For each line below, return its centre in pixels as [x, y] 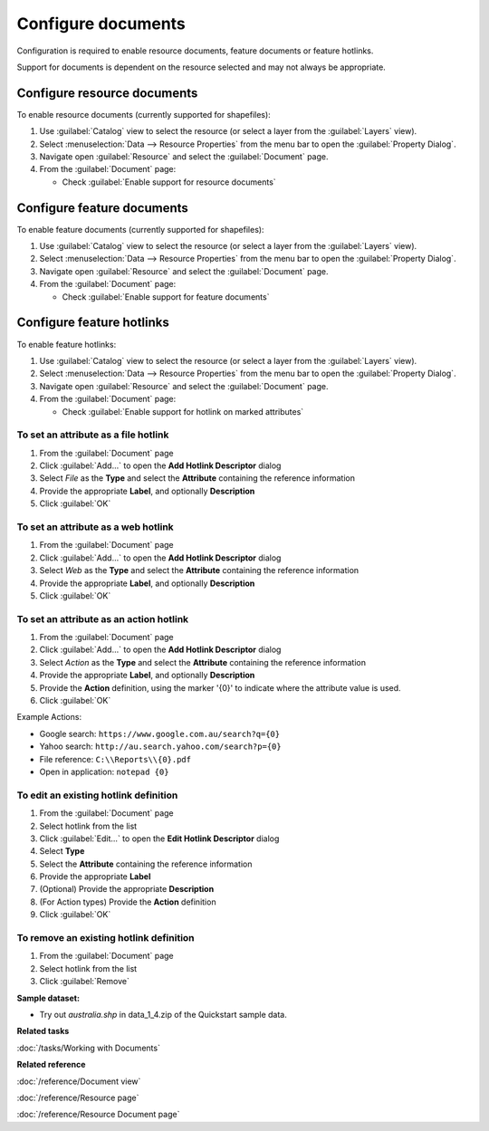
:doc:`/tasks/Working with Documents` [88, 1048]
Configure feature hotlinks [93, 323]
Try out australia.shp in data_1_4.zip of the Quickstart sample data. [163, 1014]
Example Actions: [49, 717]
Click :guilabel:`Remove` [85, 982]
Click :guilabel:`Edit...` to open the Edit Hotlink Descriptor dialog [159, 839]
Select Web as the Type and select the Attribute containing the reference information [199, 570]
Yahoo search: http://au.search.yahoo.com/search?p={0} [160, 746]
